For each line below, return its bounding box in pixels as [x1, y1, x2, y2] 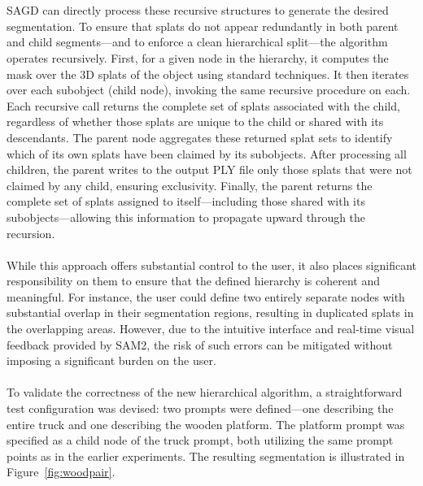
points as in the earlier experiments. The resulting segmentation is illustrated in [7, 447, 405, 464]
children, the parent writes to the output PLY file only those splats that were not [7, 161, 412, 178]
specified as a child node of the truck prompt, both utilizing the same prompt [7, 432, 394, 449]
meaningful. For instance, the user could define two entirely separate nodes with [7, 288, 405, 305]
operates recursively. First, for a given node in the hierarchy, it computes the [7, 49, 389, 66]
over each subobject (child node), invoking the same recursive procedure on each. [7, 81, 411, 98]
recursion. [7, 224, 55, 241]
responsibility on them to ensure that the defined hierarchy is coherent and [7, 272, 381, 289]
